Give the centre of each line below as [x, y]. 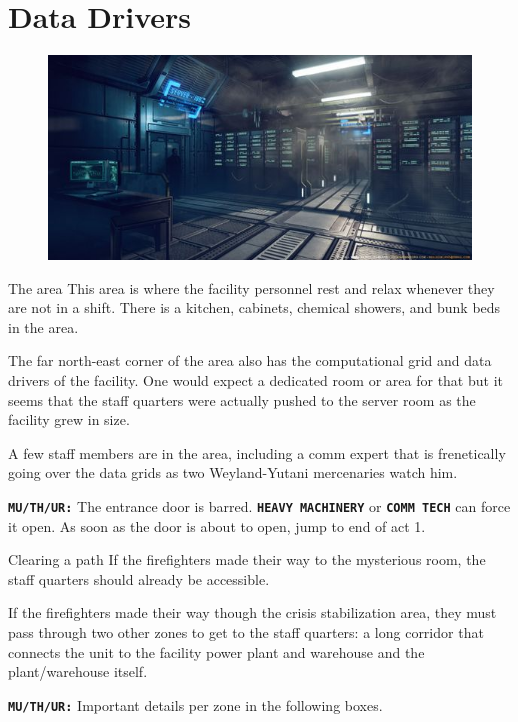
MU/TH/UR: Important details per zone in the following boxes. [195, 704]
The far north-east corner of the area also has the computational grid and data [250, 360]
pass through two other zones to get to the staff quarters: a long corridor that [246, 631]
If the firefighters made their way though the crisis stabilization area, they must [252, 612]
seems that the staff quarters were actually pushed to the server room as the [242, 399]
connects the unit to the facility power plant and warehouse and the [216, 651]
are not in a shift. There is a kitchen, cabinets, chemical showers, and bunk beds [254, 307]
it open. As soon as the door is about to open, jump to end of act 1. [217, 525]
